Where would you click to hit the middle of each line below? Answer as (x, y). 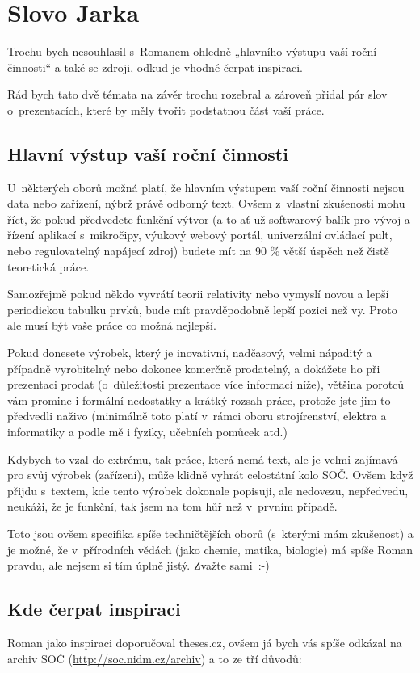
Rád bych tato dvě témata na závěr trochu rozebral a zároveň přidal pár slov (197, 94)
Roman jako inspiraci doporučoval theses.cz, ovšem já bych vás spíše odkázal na (205, 642)
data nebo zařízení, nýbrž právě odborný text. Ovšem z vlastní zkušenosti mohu (206, 203)
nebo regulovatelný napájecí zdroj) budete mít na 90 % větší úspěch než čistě (198, 251)
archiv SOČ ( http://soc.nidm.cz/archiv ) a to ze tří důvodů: (155, 658)
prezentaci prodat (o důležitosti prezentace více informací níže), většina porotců (206, 384)
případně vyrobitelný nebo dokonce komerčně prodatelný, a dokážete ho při (194, 368)
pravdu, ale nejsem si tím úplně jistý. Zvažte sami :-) (139, 565)
